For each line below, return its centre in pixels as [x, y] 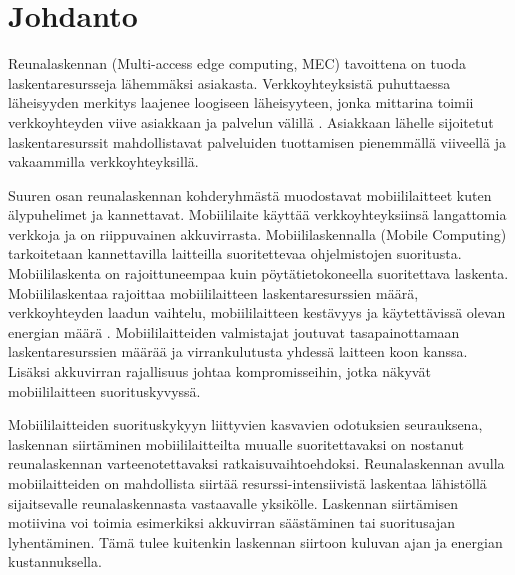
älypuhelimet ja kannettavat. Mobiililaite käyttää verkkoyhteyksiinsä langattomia [257, 214]
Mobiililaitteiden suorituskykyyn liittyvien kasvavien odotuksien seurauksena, [245, 424]
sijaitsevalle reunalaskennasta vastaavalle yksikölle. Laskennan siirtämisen [233, 502]
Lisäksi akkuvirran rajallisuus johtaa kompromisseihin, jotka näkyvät [219, 371]
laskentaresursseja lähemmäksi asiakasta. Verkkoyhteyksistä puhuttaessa [229, 82]
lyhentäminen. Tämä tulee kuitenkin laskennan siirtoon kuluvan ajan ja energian [255, 541]
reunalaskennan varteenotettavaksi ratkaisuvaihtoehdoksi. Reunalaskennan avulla [256, 463]
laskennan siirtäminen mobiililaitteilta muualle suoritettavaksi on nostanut [236, 443]
